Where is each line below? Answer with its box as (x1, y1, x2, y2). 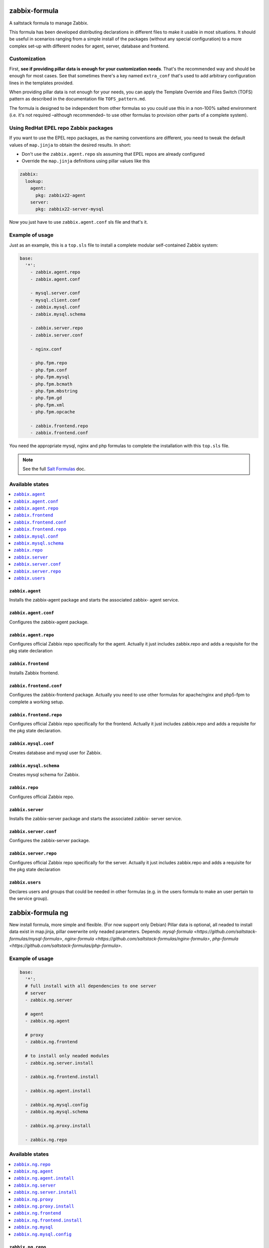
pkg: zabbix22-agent (35, 192, 86, 198)
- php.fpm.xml (30, 402, 65, 408)
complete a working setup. (9, 699, 64, 705)
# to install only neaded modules (25, 1053, 110, 1059)
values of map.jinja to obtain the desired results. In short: (9, 142, 132, 148)
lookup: (25, 178, 44, 184)
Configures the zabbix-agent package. (9, 619, 89, 625)
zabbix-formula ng (9, 909, 68, 917)
